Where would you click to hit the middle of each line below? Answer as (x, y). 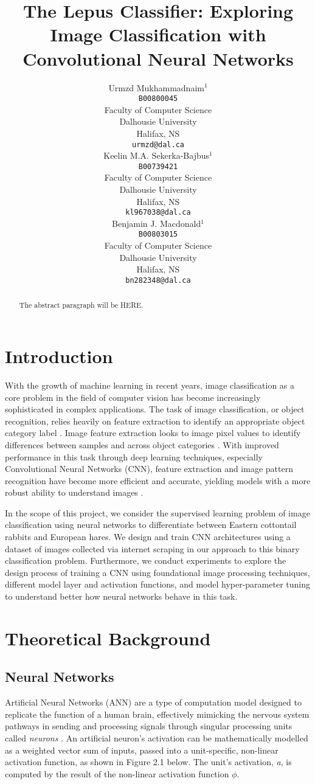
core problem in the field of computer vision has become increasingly (133, 397)
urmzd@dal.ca (158, 144)
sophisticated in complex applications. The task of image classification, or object (155, 409)
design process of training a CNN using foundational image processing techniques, (157, 572)
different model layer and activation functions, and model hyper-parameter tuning (157, 584)
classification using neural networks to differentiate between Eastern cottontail (151, 525)
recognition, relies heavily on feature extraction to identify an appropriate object (155, 421)
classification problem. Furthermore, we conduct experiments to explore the (146, 560)
